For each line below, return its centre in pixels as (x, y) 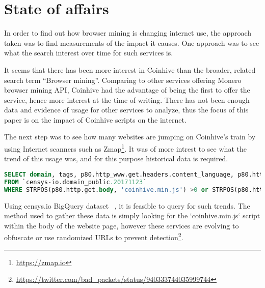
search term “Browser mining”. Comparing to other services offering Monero (123, 80)
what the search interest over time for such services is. (89, 53)
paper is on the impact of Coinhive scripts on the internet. (95, 119)
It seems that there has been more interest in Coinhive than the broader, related (130, 69)
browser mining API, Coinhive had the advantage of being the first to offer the (127, 90)
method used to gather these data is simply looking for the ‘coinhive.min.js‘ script (132, 215)
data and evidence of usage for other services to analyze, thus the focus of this (126, 110)
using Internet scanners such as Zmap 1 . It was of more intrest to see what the (125, 148)
